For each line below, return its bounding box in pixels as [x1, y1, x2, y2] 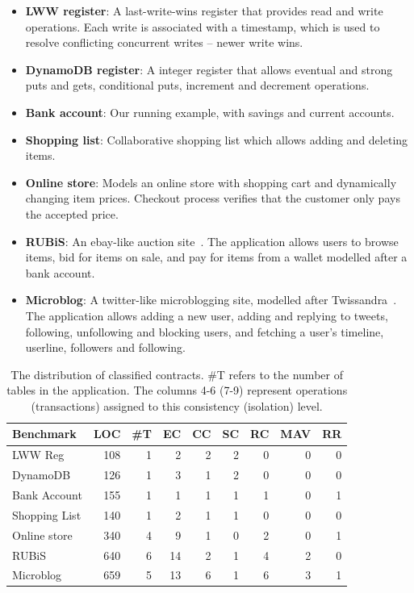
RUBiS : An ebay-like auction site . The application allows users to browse [25, 232, 399, 249]
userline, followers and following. [25, 339, 186, 356]
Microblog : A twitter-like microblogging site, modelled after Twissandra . [25, 291, 397, 308]
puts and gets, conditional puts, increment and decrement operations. [25, 77, 370, 94]
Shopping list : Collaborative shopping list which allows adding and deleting [25, 131, 408, 148]
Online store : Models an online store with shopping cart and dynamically [25, 173, 397, 190]
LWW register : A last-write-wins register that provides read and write [25, 2, 383, 19]
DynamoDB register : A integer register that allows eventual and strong [25, 61, 393, 77]
